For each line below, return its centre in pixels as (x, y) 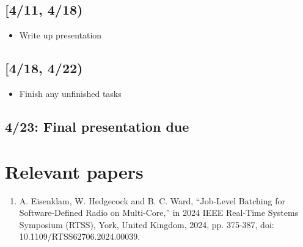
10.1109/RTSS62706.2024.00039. (80, 236)
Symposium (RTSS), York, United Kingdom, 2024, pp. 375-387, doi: (147, 224)
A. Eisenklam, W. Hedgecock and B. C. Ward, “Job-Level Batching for (152, 200)
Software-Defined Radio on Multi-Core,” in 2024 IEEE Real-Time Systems (159, 213)
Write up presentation (60, 35)
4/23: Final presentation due (97, 126)
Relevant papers (74, 171)
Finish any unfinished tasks (70, 93)
